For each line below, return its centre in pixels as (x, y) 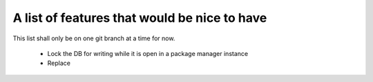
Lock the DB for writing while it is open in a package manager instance (148, 53)
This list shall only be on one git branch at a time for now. (94, 38)
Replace (59, 63)
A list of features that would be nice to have (140, 18)
